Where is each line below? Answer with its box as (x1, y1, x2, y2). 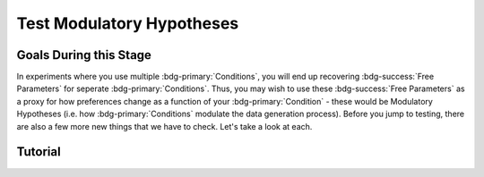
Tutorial (16, 144, 62, 160)
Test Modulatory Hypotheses (16, 13, 239, 33)
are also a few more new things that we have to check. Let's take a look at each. (16, 121, 313, 131)
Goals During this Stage (16, 47, 152, 63)
